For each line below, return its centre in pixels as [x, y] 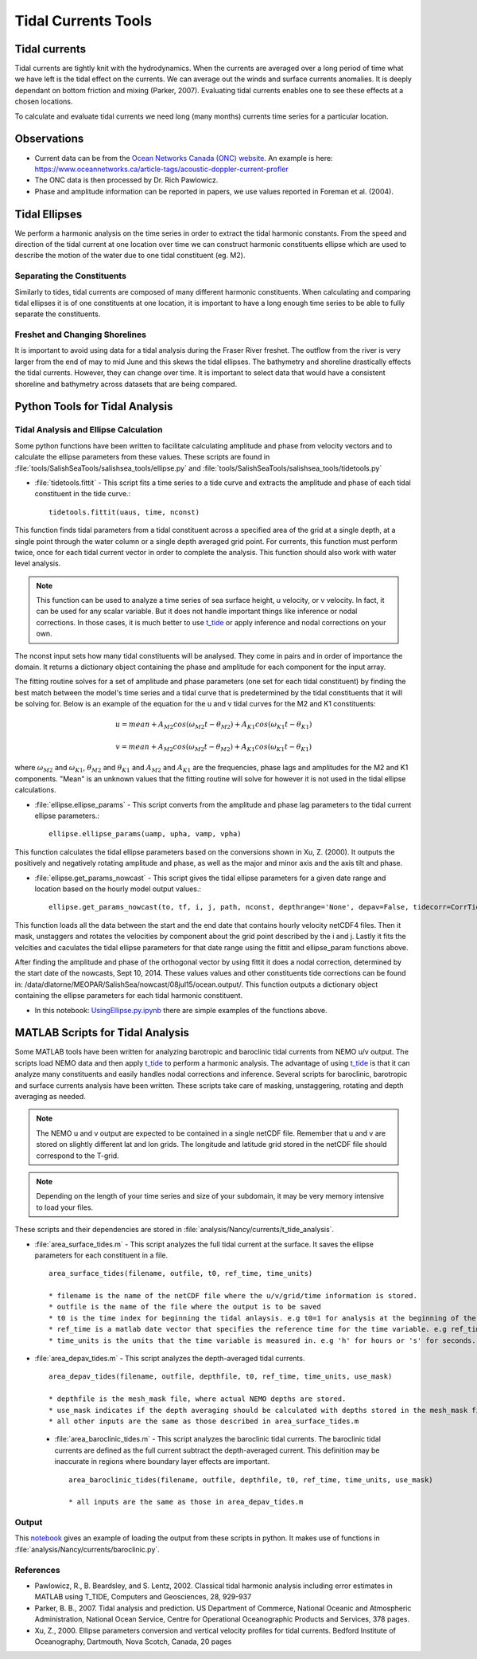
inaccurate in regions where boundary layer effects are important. [162, 1461]
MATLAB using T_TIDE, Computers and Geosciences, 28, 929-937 [143, 1597]
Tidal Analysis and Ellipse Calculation [89, 430]
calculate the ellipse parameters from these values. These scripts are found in [142, 457]
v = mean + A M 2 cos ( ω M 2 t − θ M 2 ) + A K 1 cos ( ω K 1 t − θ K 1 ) [214, 747]
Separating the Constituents [71, 276]
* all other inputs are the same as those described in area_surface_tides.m [204, 1421]
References [37, 1570]
